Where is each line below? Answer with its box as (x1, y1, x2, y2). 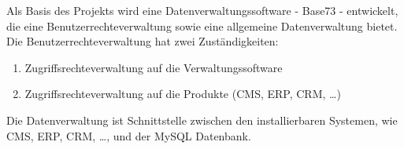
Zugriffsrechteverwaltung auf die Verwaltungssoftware (24, 59, 283, 75)
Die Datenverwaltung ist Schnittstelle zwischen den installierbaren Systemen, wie (6, 111, 398, 128)
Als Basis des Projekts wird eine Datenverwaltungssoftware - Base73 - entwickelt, (6, 2, 398, 18)
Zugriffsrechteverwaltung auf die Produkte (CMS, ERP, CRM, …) (24, 85, 341, 102)
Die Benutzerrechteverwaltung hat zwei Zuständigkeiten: (6, 33, 279, 49)
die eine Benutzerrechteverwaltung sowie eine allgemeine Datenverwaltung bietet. (6, 17, 398, 34)
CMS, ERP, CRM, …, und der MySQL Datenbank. (6, 127, 251, 144)
